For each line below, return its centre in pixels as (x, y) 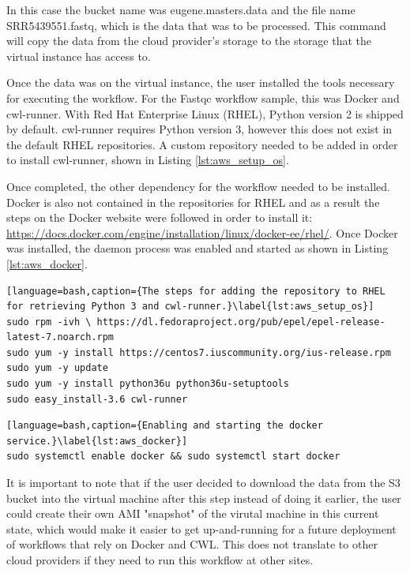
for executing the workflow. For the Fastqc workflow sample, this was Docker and (203, 97)
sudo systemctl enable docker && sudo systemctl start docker (173, 457)
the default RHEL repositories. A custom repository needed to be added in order (202, 144)
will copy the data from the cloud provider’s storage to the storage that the (189, 41)
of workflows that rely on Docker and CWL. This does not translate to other (192, 544)
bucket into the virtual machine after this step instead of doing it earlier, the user (204, 498)
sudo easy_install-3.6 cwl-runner (97, 399)
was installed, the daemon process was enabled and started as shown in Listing (197, 248)
